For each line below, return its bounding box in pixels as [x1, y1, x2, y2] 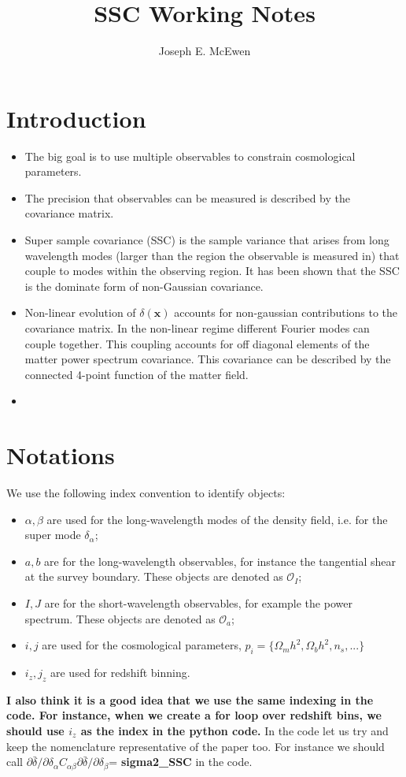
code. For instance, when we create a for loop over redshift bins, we [6, 707, 382, 723]
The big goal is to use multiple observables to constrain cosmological [24, 147, 356, 164]
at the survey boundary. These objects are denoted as [24, 568, 283, 585]
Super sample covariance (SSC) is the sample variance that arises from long [24, 232, 389, 248]
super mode [24, 526, 81, 543]
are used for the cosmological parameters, [42, 637, 242, 653]
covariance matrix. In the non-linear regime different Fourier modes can [24, 320, 370, 336]
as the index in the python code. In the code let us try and [80, 723, 389, 739]
